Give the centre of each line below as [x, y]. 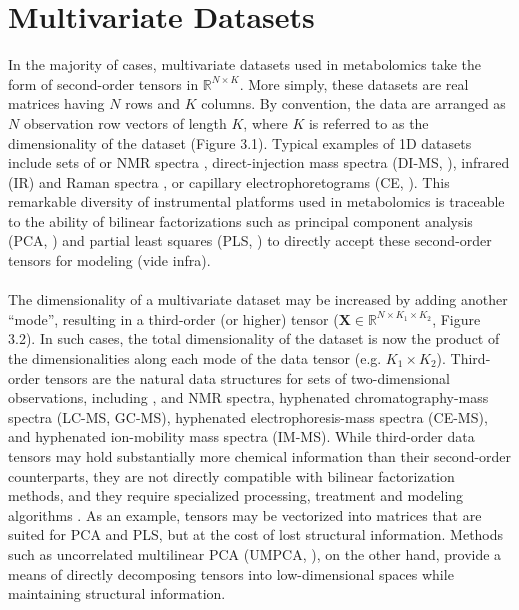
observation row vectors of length [125, 122]
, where [265, 122]
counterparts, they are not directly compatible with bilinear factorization [231, 475]
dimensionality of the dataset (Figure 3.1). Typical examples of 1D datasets [240, 142]
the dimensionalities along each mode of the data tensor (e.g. [195, 358]
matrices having [56, 103]
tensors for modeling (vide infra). [109, 260]
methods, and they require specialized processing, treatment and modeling [236, 495]
